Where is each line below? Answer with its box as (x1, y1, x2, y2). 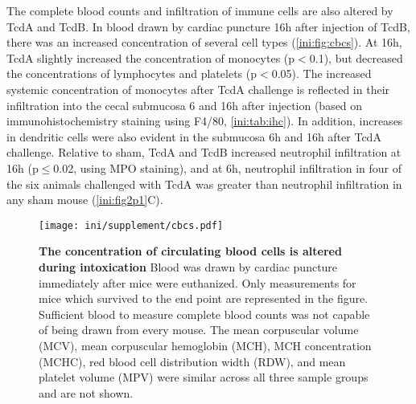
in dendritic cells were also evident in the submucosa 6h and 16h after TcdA (6, 128, 381, 145)
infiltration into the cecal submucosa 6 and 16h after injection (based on (6, 96, 363, 113)
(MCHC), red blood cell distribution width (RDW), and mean (39, 353, 346, 369)
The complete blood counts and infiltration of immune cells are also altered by (6, 2, 393, 18)
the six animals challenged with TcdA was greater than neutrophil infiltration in (6, 175, 402, 192)
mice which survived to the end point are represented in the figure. (39, 290, 369, 307)
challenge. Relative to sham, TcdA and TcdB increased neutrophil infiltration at (6, 144, 402, 161)
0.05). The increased (271, 65, 372, 82)
